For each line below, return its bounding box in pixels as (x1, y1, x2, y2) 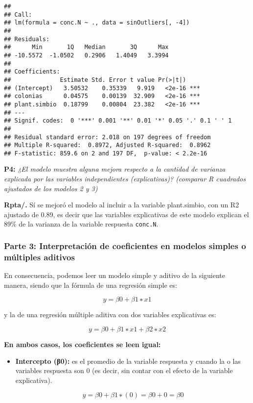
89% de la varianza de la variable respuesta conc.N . (4, 219, 159, 229)
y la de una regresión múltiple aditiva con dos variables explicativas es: (4, 309, 216, 320)
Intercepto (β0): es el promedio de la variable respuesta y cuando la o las (15, 355, 241, 366)
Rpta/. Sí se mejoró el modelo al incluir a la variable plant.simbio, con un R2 (4, 200, 239, 210)
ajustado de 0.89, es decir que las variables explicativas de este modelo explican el (4, 209, 249, 219)
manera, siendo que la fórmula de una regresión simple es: (4, 279, 177, 290)
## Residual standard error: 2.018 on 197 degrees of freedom (4, 133, 211, 141)
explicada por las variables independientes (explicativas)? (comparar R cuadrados (4, 174, 246, 184)
